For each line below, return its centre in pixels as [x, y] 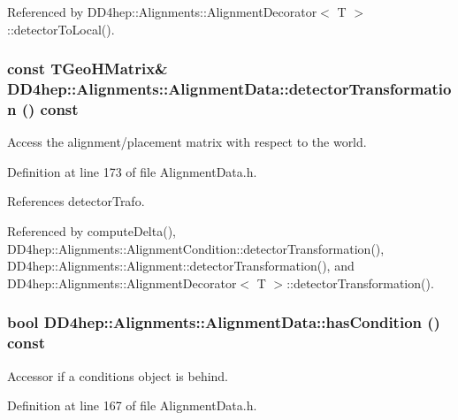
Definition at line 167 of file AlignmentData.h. [132, 405]
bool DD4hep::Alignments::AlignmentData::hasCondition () [224, 322]
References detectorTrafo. [76, 201]
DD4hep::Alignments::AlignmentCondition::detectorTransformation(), [196, 248]
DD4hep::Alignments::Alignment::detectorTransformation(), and [181, 266]
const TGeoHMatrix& [88, 69]
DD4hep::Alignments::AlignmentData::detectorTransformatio [229, 89]
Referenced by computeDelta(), [92, 231]
